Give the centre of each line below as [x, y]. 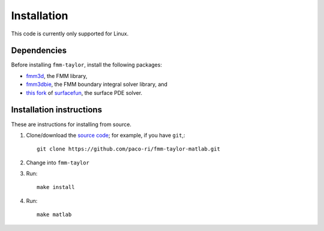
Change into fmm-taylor [58, 163]
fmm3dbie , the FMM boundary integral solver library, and [97, 85]
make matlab [54, 215]
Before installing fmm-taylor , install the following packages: [86, 65]
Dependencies [39, 51]
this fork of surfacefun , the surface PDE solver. [84, 92]
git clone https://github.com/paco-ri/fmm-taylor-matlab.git [128, 149]
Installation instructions [56, 110]
